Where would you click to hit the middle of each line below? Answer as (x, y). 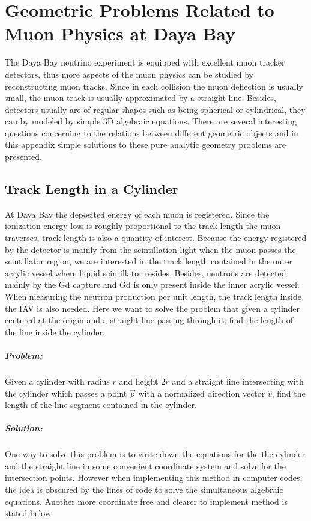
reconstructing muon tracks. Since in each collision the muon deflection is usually (154, 86)
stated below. (29, 513)
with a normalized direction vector (202, 393)
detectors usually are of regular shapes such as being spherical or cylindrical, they (155, 109)
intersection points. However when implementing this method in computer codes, (154, 477)
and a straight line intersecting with (238, 381)
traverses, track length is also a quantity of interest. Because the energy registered (156, 238)
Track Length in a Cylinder (92, 189)
